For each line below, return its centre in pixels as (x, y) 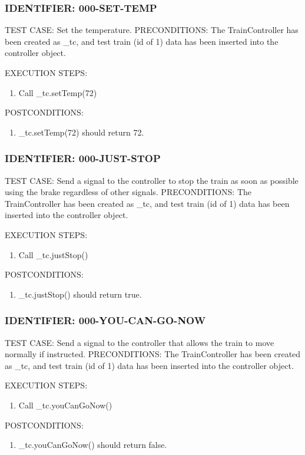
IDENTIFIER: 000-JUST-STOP (83, 158)
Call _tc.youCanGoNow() (65, 405)
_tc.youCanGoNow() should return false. (93, 445)
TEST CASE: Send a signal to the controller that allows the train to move (140, 342)
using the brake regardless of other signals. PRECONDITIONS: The (128, 192)
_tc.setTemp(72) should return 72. (81, 132)
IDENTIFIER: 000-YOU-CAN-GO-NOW (105, 320)
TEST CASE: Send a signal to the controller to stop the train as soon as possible (152, 180)
